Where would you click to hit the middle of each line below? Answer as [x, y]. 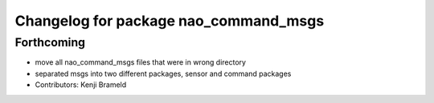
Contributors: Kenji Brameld [81, 85]
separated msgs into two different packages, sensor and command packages [163, 73]
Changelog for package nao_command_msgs [170, 21]
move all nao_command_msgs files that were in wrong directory [141, 62]
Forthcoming [50, 42]
